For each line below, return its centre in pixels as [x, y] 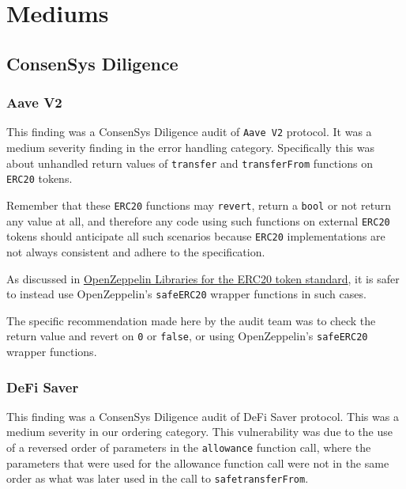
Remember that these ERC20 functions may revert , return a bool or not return [199, 205]
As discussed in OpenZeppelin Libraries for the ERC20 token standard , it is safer [203, 278]
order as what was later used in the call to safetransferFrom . [158, 478]
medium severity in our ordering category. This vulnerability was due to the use [199, 432]
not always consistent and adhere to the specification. [136, 251]
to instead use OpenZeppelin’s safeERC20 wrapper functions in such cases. [186, 294]
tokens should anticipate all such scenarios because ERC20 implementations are [196, 236]
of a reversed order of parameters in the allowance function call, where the [189, 447]
